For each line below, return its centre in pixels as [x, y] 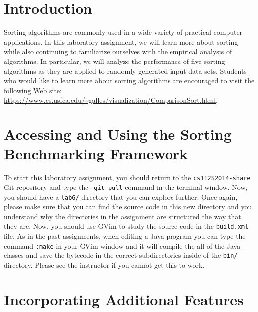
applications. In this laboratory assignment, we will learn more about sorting [121, 41]
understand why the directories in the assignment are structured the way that [123, 216]
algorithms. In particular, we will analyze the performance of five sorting [115, 61]
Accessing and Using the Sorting [118, 134]
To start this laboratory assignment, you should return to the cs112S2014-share [127, 177]
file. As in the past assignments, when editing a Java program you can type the [125, 236]
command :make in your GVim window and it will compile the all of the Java [122, 245]
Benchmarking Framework [96, 154]
